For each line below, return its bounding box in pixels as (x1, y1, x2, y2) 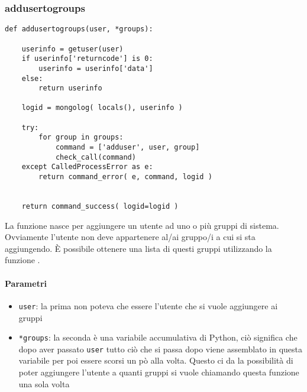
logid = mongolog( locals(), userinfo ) (21, 103, 183, 112)
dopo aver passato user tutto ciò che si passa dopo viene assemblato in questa (18, 342, 302, 355)
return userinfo (38, 84, 102, 93)
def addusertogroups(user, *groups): (5, 25, 153, 34)
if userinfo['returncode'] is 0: (21, 54, 153, 63)
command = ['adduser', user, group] (55, 143, 200, 152)
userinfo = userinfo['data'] (38, 64, 153, 73)
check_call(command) (55, 153, 136, 161)
